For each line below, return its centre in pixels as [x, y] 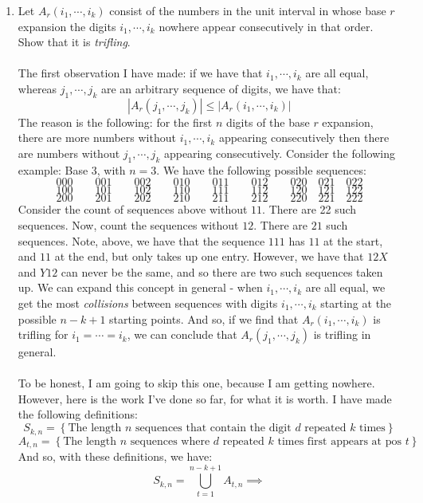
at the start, [353, 240]
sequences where [170, 441]
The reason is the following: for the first [115, 122]
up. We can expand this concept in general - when [140, 287]
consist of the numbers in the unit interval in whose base [248, 10]
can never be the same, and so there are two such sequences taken [222, 271]
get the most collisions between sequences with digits [148, 303]
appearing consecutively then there [304, 138]
